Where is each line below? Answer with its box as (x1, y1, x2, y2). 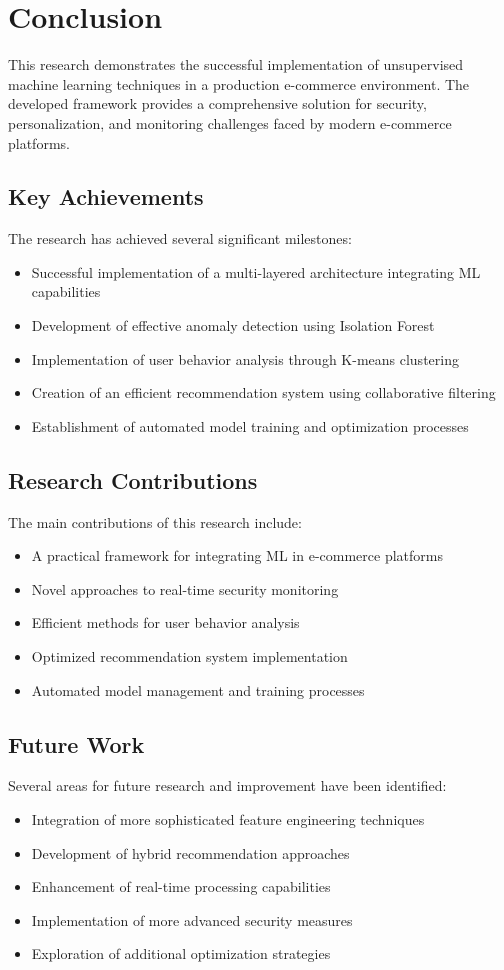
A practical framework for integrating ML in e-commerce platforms (31, 545, 443, 566)
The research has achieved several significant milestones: (8, 228, 352, 249)
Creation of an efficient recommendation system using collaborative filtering (31, 382, 496, 403)
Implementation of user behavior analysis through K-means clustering (31, 348, 459, 369)
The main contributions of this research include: (8, 511, 302, 532)
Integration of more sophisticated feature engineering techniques (31, 809, 425, 830)
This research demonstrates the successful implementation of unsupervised (8, 54, 464, 75)
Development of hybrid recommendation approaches (31, 842, 350, 863)
